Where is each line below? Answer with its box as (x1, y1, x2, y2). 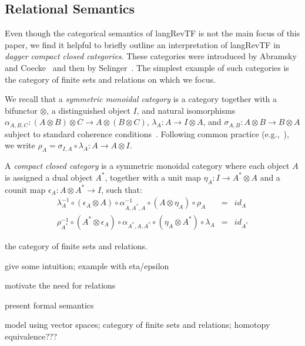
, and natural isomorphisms (136, 104, 236, 116)
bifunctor (5, 104, 38, 116)
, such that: (101, 183, 142, 195)
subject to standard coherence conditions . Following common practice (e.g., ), (5, 127, 289, 140)
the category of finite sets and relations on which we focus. (5, 73, 216, 85)
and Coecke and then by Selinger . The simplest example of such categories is (5, 61, 289, 73)
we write (5, 139, 35, 151)
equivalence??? (5, 330, 58, 342)
